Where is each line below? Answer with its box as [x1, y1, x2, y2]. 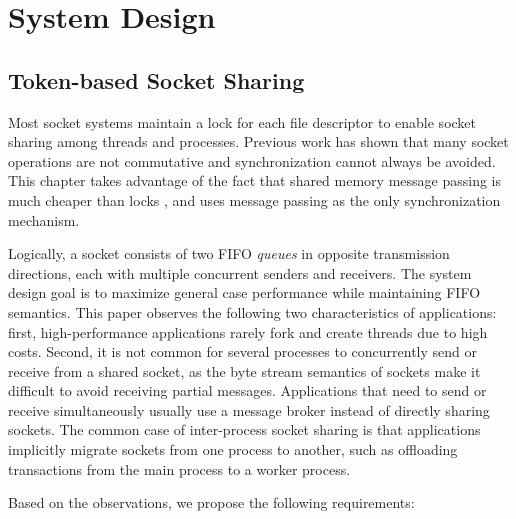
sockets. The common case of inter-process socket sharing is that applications [8, 419, 481, 440]
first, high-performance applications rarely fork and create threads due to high [8, 321, 488, 342]
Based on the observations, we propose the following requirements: [8, 492, 415, 513]
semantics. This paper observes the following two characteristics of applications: [8, 301, 497, 322]
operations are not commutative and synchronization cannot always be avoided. [8, 150, 496, 171]
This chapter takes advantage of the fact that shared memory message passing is [8, 170, 501, 191]
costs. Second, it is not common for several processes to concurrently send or [8, 341, 478, 362]
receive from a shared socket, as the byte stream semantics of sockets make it [8, 360, 481, 381]
